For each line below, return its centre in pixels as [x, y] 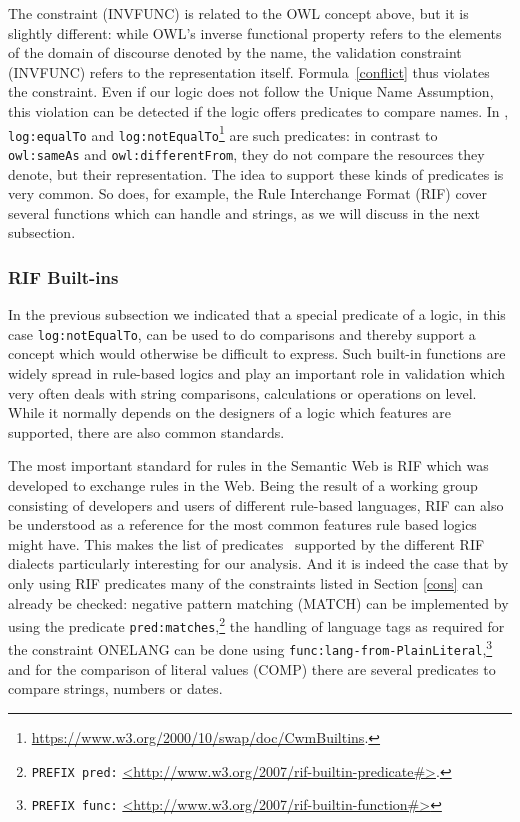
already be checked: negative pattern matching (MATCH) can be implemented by [258, 602]
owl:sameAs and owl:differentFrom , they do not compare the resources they [246, 153]
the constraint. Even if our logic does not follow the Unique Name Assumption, [251, 91]
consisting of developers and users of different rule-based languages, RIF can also [256, 504]
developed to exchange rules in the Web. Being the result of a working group [243, 484]
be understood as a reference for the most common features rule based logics [242, 524]
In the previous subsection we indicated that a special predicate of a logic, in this [257, 314]
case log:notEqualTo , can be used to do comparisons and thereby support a [242, 333]
